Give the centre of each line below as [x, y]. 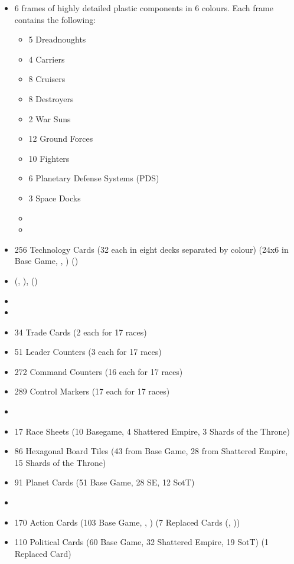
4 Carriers [47, 59]
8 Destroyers [51, 98]
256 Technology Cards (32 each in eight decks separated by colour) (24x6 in [151, 249]
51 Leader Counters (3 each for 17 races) [88, 352]
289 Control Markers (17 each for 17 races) [92, 391]
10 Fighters [49, 158]
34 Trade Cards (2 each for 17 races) [81, 332]
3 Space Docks [55, 198]
